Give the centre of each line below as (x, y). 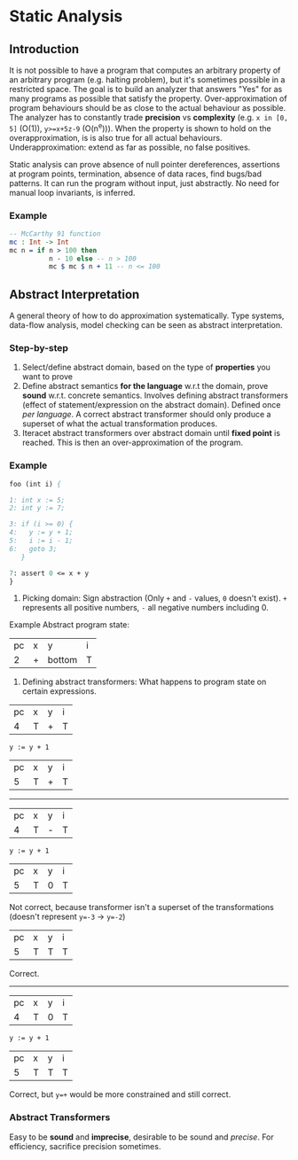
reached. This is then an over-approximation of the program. (133, 443)
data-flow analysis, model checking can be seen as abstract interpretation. (146, 325)
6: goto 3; (33, 549)
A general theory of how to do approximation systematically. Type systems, (147, 315)
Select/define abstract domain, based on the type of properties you (146, 367)
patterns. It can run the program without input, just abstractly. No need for (144, 183)
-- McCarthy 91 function (55, 234)
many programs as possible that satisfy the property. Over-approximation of (148, 98)
